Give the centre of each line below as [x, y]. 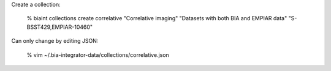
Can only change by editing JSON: [55, 41]
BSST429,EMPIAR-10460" [60, 27]
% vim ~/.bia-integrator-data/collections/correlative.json [98, 54]
